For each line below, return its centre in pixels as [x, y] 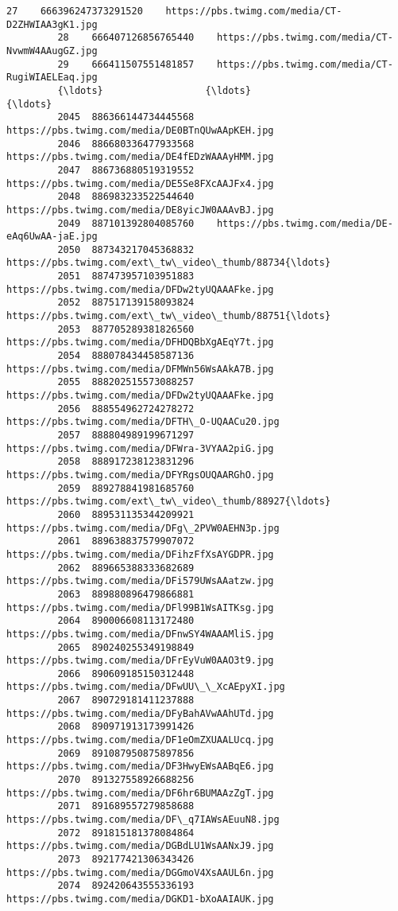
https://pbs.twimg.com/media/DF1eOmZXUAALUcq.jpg [140, 740]
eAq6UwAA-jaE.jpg [52, 237]
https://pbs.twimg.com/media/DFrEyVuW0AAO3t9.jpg [140, 661]
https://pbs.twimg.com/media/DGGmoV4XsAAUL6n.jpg [140, 872]
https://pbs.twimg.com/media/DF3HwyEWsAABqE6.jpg [140, 767]
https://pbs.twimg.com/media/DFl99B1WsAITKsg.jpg [140, 607]
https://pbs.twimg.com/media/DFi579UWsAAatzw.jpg [140, 581]
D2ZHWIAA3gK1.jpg [52, 24]
